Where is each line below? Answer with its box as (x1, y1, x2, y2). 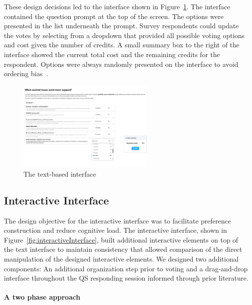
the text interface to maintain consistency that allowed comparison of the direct (4, 244, 242, 254)
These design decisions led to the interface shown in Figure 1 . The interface (4, 1, 231, 11)
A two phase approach (4, 292, 80, 302)
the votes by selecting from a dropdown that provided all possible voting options (4, 30, 245, 40)
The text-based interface (23, 168, 97, 179)
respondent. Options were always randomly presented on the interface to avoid (4, 59, 238, 69)
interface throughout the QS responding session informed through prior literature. (4, 273, 249, 283)
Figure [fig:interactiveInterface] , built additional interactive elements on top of (4, 234, 238, 244)
